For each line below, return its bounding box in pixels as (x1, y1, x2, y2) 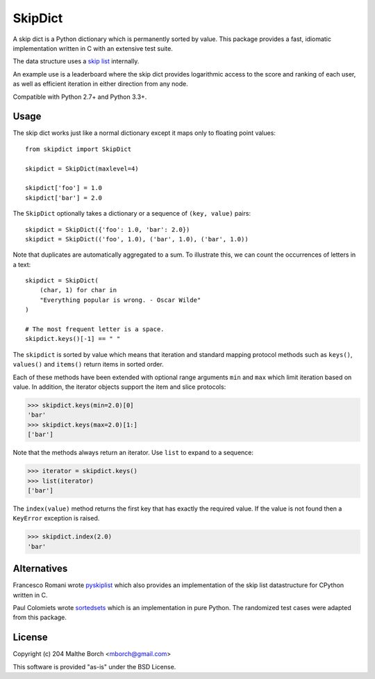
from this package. (12, 613, 67, 622)
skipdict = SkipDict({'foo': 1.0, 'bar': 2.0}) (25, 225, 190, 233)
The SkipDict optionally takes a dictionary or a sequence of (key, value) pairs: (12, 209, 251, 218)
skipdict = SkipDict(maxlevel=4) (25, 164, 139, 173)
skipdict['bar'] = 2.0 (25, 193, 103, 202)
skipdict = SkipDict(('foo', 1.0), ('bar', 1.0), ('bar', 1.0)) (25, 235, 249, 243)
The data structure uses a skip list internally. (12, 57, 140, 65)
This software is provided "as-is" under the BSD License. (12, 662, 176, 671)
